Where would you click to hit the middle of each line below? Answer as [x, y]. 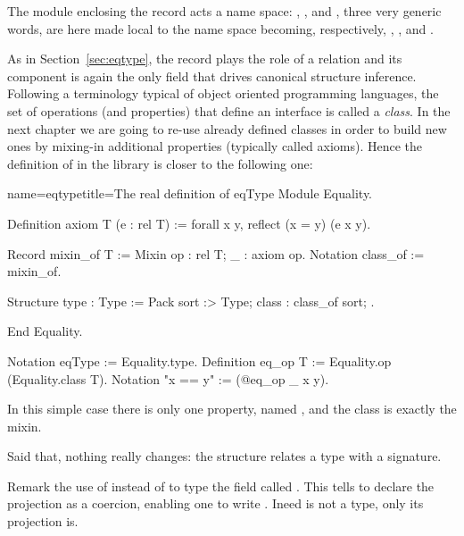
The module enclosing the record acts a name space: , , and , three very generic [224, 11]
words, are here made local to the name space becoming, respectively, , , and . [220, 28]
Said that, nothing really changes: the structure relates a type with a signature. [224, 456]
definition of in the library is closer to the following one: [160, 163]
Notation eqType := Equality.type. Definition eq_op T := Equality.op [199, 360]
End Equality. [45, 331]
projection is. [43, 521]
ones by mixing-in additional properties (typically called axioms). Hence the [215, 146]
